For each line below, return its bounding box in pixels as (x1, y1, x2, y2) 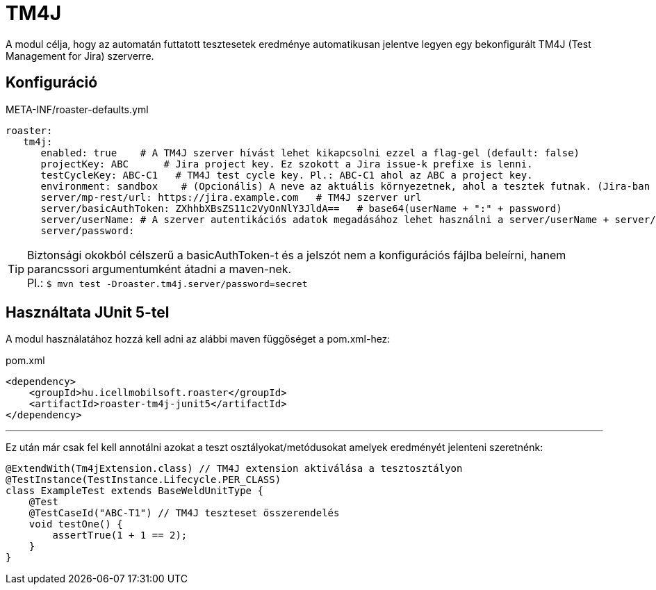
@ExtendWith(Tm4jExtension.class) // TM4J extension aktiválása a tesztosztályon (6, 463, 463, 475)
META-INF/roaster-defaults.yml (6, 103, 149, 115)
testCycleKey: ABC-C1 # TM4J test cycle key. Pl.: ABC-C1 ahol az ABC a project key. (40, 169, 533, 181)
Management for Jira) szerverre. (6, 49, 154, 62)
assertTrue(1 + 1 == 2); (52, 530, 188, 541)
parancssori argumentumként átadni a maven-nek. (27, 261, 292, 276)
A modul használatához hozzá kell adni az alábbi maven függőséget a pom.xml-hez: (6, 333, 391, 345)
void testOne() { (28, 518, 123, 530)
